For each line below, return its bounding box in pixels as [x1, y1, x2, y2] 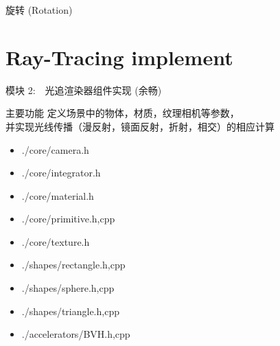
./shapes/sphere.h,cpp [21, 281, 115, 295]
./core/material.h [21, 188, 94, 203]
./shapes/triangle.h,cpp [21, 303, 119, 318]
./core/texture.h [21, 234, 90, 249]
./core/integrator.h [21, 165, 101, 180]
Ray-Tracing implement [5, 43, 233, 71]
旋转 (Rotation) [5, 3, 73, 16]
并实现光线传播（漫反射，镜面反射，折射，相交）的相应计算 [5, 119, 275, 133]
